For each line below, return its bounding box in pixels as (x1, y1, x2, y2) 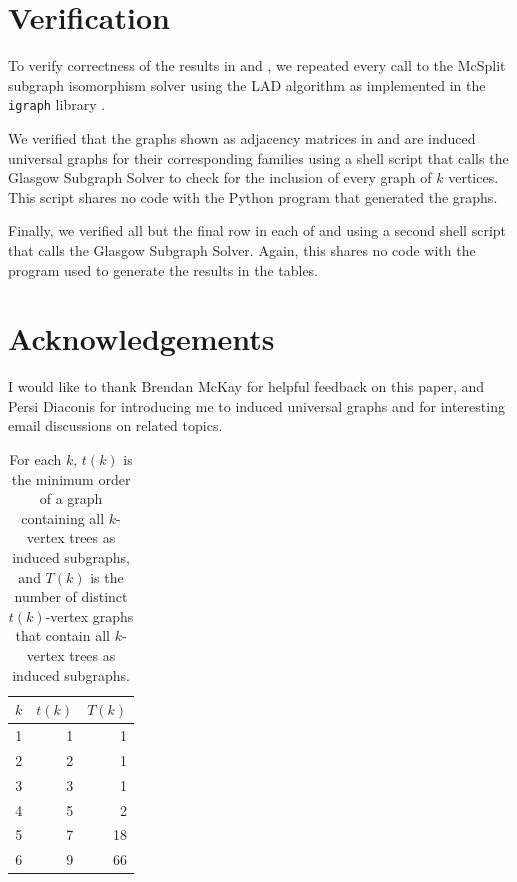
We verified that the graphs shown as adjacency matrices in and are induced (8, 127, 476, 148)
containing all (21, 507, 105, 528)
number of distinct (14, 586, 128, 607)
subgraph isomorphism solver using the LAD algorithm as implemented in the (8, 74, 486, 95)
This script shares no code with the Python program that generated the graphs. (8, 186, 498, 207)
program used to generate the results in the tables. (8, 259, 319, 280)
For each (9, 449, 62, 470)
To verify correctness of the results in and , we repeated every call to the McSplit (8, 55, 506, 76)
